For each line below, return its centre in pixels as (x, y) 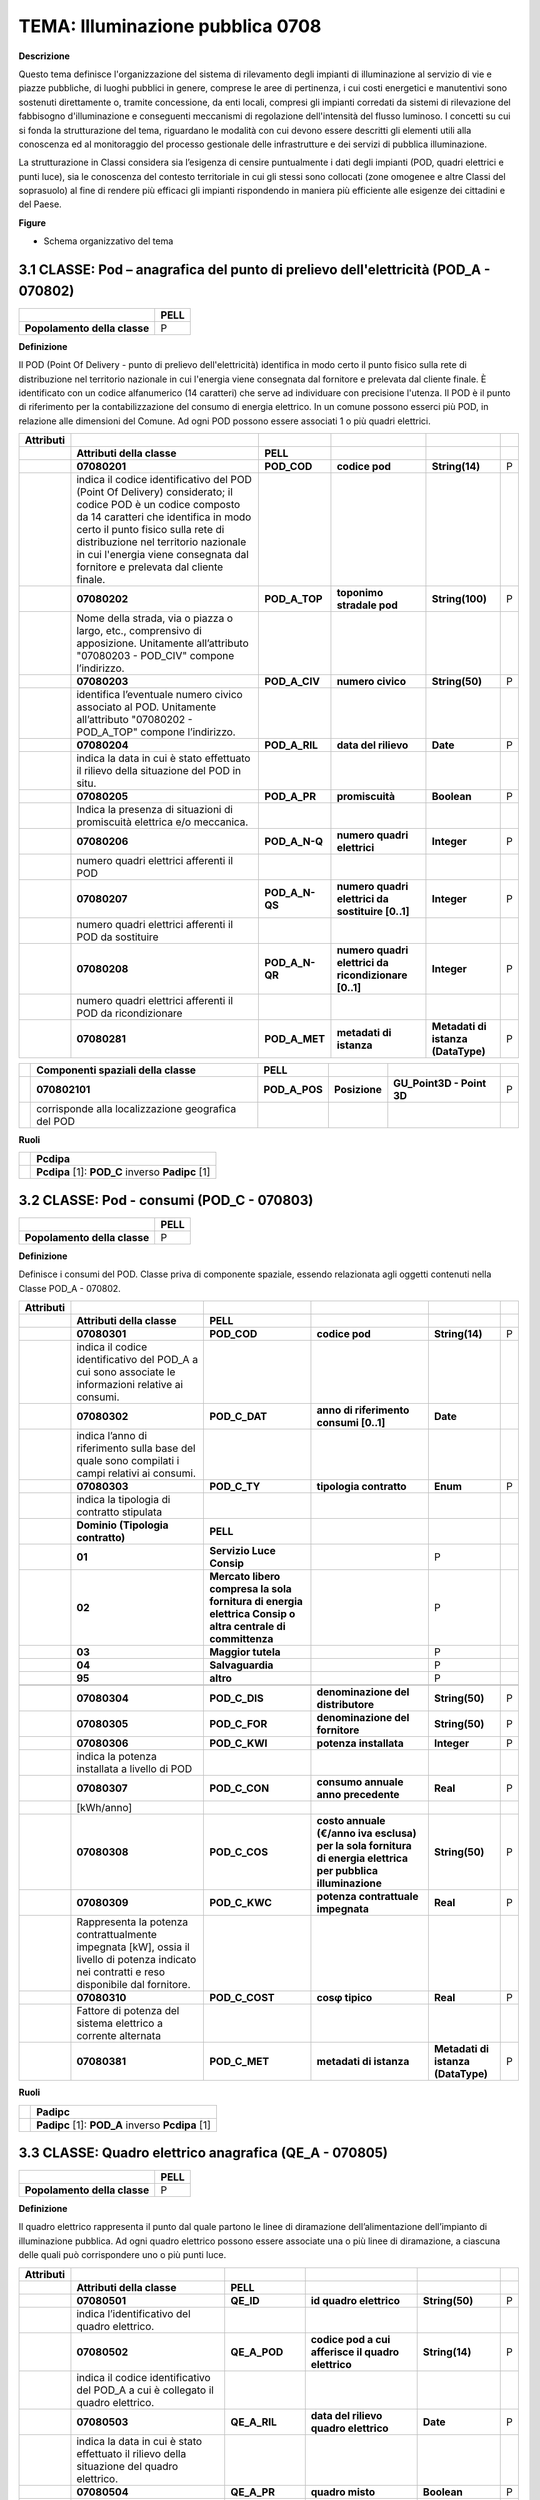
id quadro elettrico (355, 2300)
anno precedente (358, 1795)
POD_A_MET (294, 1039)
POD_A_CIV (292, 682)
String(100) (459, 599)
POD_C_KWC (240, 1903)
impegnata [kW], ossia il (133, 1947)
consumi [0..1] (351, 1423)
